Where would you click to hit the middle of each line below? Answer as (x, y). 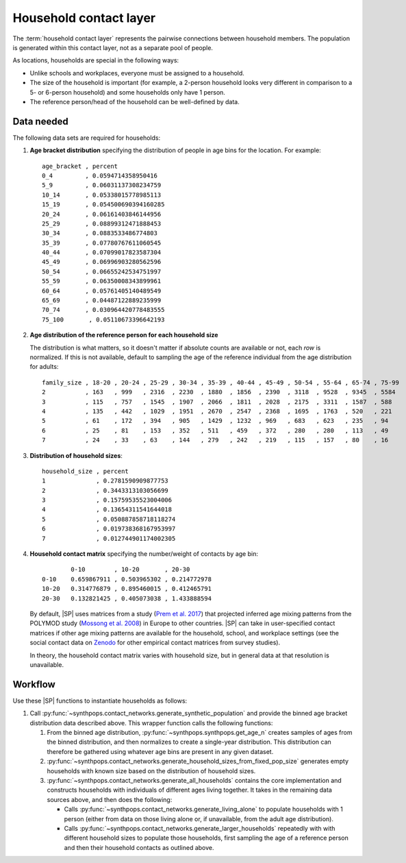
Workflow (34, 684)
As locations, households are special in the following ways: (96, 60)
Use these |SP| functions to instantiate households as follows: (100, 701)
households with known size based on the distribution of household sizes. (151, 770)
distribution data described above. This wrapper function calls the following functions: (151, 722)
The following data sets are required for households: (87, 138)
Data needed (40, 121)
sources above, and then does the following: (110, 799)
